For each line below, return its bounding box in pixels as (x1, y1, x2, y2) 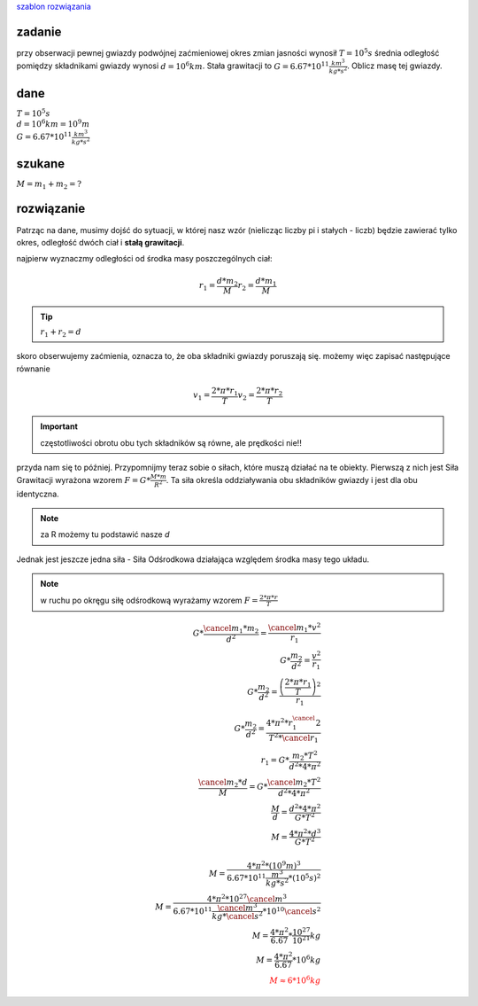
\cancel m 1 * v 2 (268, 621, 321, 635)
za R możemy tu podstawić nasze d (40, 529, 170, 540)
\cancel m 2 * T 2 (266, 776, 321, 789)
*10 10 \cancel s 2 (262, 905, 321, 916)
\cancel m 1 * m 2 (203, 623, 259, 636)
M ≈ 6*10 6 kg (269, 974, 321, 986)
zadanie (16, 24, 62, 39)
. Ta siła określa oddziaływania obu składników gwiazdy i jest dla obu (166, 475, 418, 486)
